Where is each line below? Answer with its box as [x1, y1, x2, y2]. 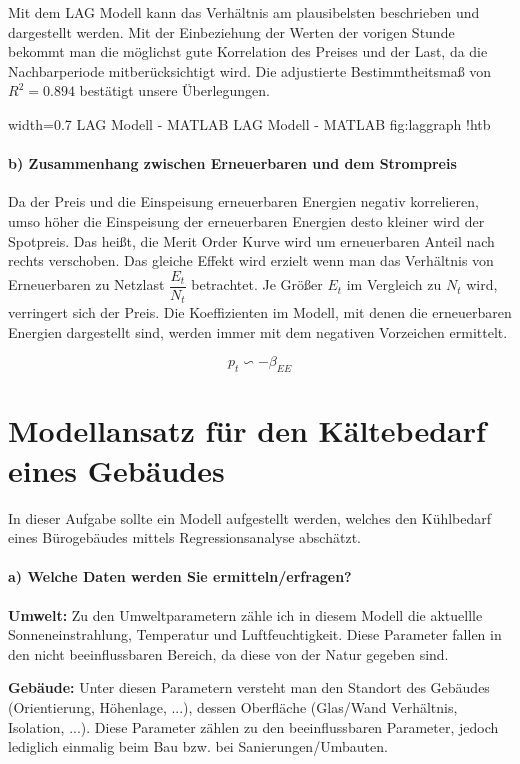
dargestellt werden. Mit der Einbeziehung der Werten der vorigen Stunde [8, 21, 455, 42]
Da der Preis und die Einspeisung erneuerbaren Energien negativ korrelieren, [8, 191, 479, 212]
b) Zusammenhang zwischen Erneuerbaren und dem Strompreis [8, 153, 457, 174]
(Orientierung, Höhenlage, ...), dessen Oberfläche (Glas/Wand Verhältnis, [8, 696, 458, 717]
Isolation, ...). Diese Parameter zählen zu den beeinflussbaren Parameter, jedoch [8, 716, 499, 737]
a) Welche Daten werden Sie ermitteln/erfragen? [8, 566, 352, 587]
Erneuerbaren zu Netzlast [8, 274, 165, 295]
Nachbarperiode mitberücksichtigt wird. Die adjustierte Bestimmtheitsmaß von [8, 60, 492, 81]
